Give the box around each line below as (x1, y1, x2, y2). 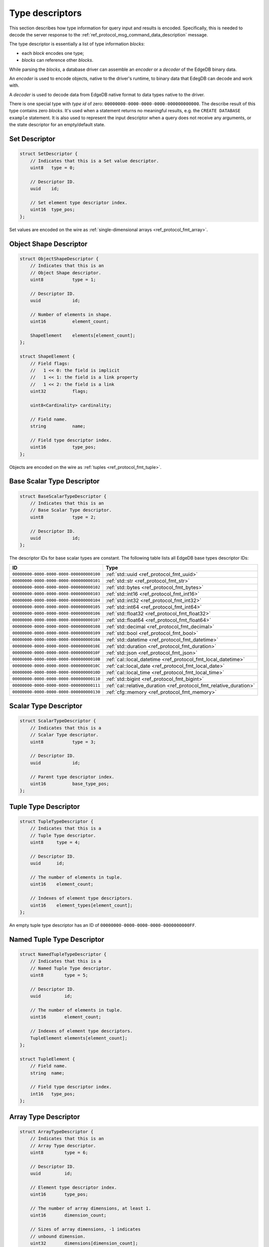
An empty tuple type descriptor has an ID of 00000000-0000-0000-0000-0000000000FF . (9, 922, 196, 928)
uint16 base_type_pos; (30, 781, 110, 787)
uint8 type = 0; (30, 165, 75, 171)
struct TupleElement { (19, 1056, 75, 1062)
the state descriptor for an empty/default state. (9, 122, 106, 128)
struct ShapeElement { (19, 354, 75, 359)
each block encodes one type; (21, 50, 84, 56)
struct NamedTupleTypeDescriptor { (19, 951, 107, 957)
